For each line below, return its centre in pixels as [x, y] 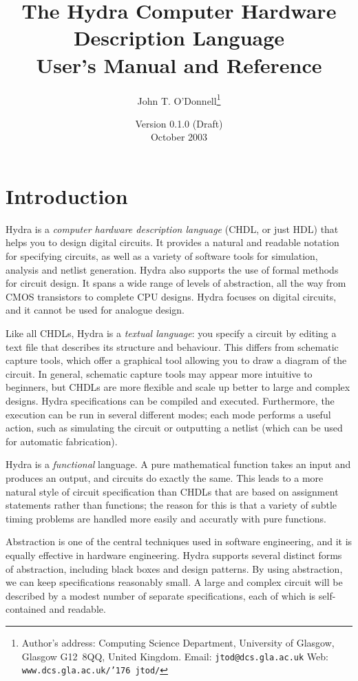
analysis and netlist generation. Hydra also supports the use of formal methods [172, 269]
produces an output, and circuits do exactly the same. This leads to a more [165, 477]
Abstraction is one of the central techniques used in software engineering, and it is [179, 541]
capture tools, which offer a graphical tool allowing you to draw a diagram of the [176, 360]
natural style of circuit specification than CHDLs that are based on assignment [172, 491]
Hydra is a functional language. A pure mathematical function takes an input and [178, 464]
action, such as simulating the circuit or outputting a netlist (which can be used [174, 428]
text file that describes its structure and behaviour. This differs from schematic [172, 346]
